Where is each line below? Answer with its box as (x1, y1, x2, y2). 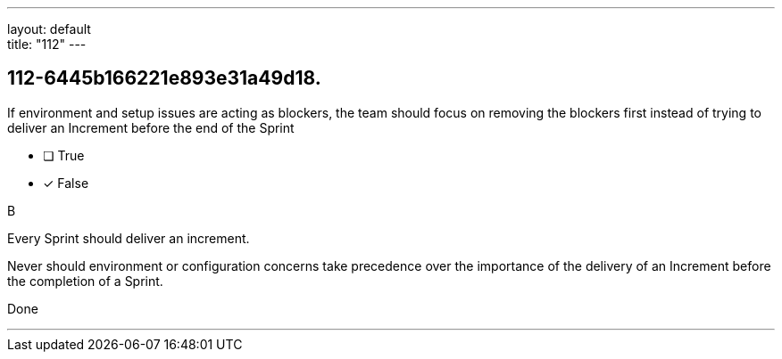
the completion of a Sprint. (7, 273, 163, 289)
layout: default (7, 21, 91, 37)
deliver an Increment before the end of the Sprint (7, 119, 295, 135)
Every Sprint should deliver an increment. (7, 230, 250, 246)
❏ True (43, 147, 85, 163)
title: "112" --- (7, 37, 87, 52)
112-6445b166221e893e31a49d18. (7, 67, 321, 90)
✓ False (43, 175, 89, 191)
